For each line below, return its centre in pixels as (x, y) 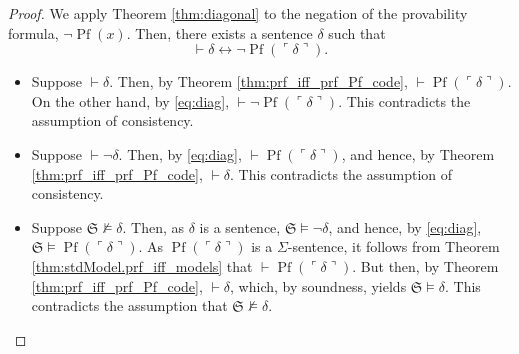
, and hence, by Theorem (418, 153)
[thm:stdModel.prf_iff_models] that (142, 265)
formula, (33, 32)
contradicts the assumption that (129, 305)
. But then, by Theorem (425, 265)
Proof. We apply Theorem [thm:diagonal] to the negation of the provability (238, 13)
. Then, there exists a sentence (219, 32)
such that (357, 32)
